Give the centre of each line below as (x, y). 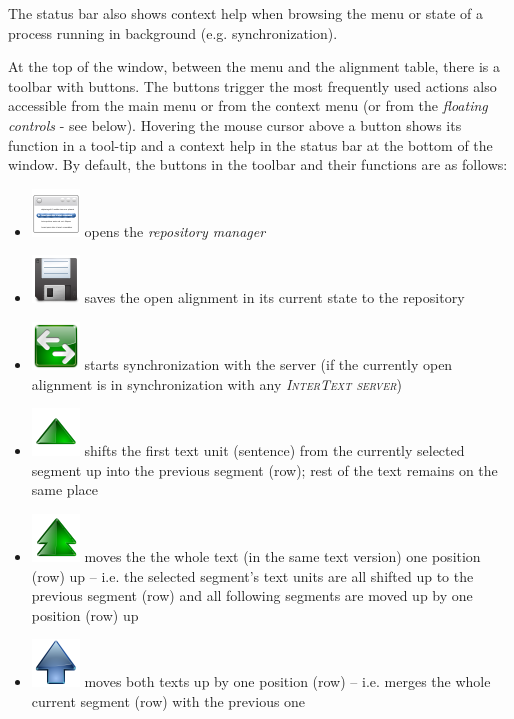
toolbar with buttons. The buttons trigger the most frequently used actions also (252, 85)
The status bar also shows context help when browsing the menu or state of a (246, 13)
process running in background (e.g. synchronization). (173, 32)
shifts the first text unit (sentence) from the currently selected (274, 450)
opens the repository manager (175, 230)
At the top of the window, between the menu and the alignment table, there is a (254, 66)
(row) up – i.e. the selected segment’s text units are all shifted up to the (252, 575)
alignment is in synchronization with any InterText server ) (217, 383)
